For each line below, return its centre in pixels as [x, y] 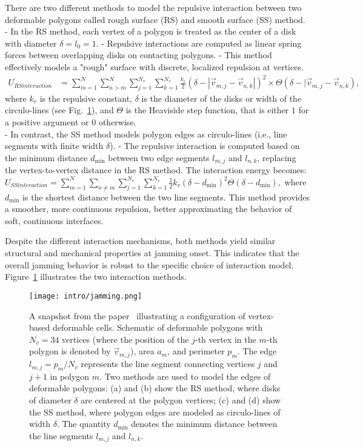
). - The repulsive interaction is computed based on [205, 146]
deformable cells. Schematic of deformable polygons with [158, 327]
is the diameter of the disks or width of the [221, 98]
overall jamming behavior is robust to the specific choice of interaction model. [149, 264]
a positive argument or [47, 122]
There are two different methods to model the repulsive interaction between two [153, 7]
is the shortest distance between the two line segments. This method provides [166, 197]
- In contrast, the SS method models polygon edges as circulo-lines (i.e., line [146, 134]
